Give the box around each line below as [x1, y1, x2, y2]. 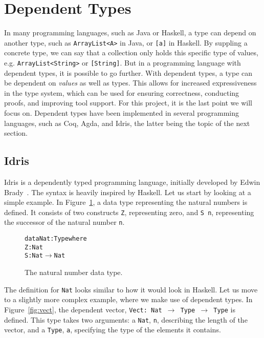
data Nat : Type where [25, 235, 87, 243]
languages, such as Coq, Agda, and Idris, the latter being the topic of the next [4, 117, 250, 128]
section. [4, 128, 28, 138]
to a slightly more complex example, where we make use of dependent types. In [4, 294, 253, 305]
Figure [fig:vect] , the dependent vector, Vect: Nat [4, 304, 162, 314]
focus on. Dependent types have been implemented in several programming [4, 108, 239, 118]
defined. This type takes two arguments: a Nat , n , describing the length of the [4, 314, 248, 325]
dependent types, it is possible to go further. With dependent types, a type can [4, 67, 253, 78]
